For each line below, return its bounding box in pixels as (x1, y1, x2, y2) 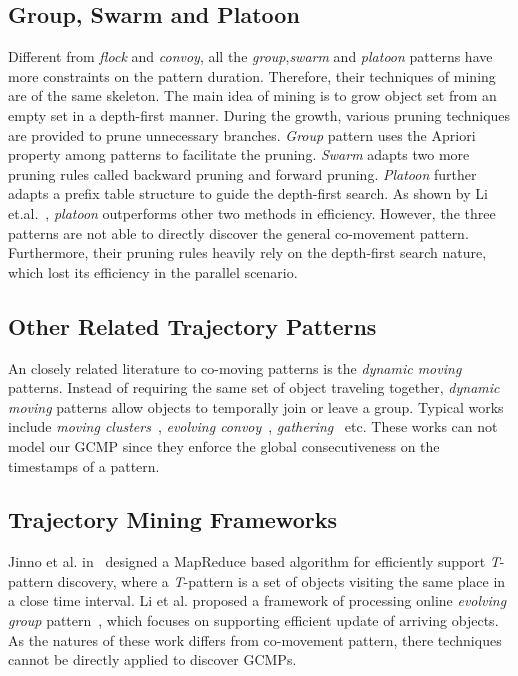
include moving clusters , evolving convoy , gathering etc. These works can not (8, 416, 498, 437)
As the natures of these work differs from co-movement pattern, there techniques (8, 629, 502, 650)
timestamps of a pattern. (8, 455, 160, 476)
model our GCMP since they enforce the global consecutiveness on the (8, 435, 440, 456)
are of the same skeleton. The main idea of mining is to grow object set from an (8, 85, 497, 106)
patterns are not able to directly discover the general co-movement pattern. (8, 222, 469, 243)
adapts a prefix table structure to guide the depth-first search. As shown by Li (8, 183, 488, 204)
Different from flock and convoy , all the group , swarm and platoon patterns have (8, 46, 493, 67)
